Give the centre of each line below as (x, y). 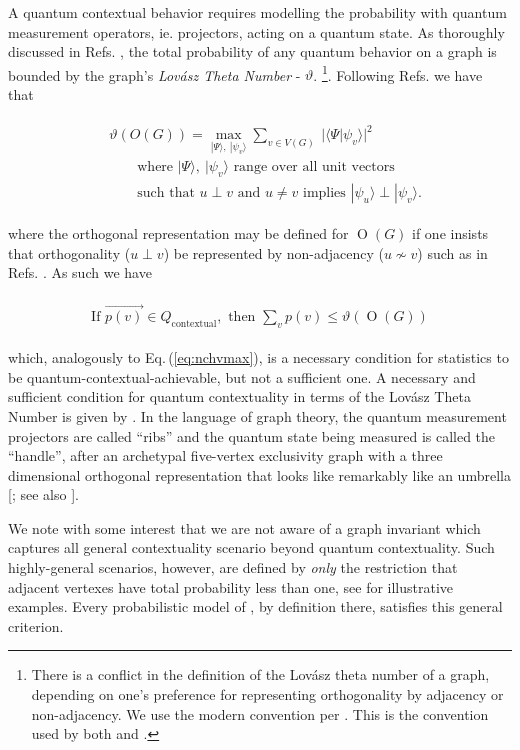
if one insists (450, 233)
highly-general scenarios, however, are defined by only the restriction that (233, 567)
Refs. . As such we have (80, 272)
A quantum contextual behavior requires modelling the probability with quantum (257, 12)
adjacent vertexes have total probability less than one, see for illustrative (231, 586)
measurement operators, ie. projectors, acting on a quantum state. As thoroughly (256, 31)
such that (166, 193)
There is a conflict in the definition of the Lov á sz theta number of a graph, (260, 674)
